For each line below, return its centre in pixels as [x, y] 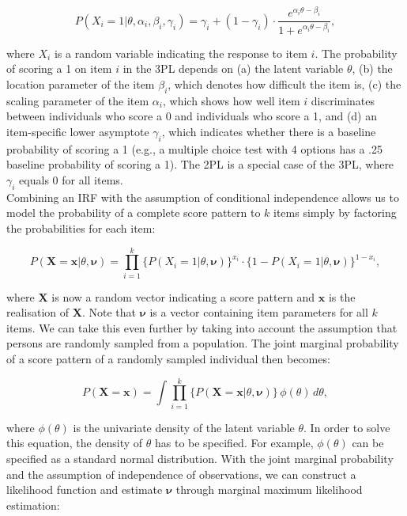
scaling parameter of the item [78, 100]
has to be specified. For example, [234, 443]
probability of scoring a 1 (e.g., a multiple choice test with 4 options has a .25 [194, 148]
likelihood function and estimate [85, 489]
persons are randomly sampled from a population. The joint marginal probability [203, 343]
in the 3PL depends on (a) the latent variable [233, 68]
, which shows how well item [232, 100]
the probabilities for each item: [81, 228]
